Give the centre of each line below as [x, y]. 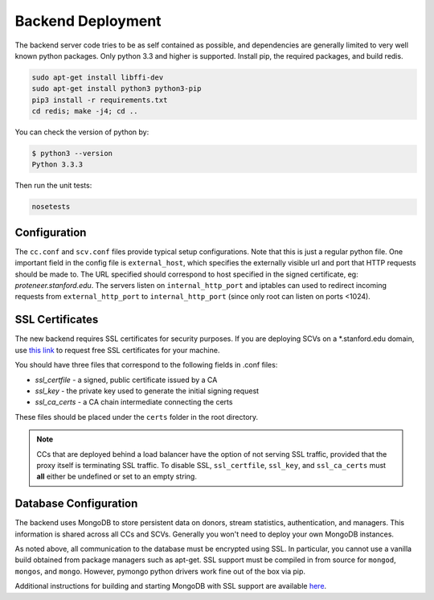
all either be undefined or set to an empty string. [117, 477]
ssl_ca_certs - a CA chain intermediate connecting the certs [134, 402]
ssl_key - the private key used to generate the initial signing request [147, 391]
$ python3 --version [72, 154]
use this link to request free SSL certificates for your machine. [117, 350]
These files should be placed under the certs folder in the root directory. [137, 417]
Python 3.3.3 [57, 164]
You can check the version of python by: [82, 132]
